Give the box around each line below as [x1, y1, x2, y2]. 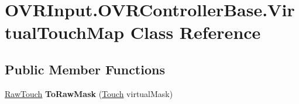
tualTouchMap [5, 20, 125, 44]
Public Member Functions [5, 60, 165, 78]
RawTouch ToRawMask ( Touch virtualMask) [5, 87, 173, 99]
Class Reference [130, 20, 261, 44]
